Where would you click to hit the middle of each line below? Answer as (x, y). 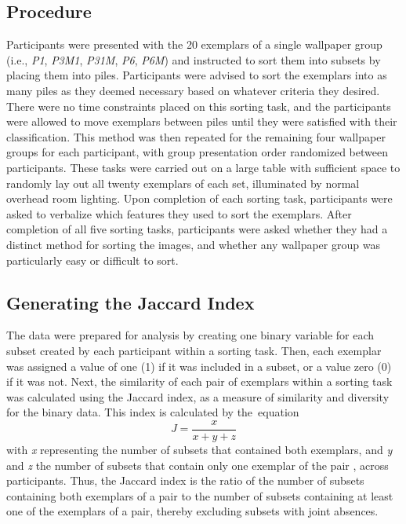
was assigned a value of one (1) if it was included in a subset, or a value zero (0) (199, 366)
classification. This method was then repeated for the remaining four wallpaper (196, 136)
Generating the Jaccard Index (130, 302)
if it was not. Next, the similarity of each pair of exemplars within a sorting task (199, 381)
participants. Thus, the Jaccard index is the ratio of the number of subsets (185, 480)
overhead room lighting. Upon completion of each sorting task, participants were (199, 198)
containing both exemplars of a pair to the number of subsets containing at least (200, 495)
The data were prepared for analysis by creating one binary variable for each (190, 335)
